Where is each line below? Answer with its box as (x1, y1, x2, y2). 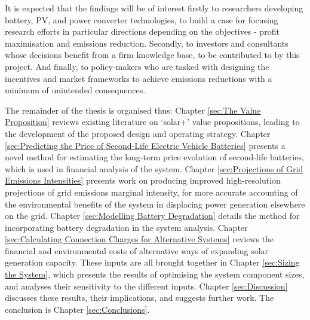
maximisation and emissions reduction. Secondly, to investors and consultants (5, 36, 288, 49)
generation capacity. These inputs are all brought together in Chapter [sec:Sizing (5, 256, 300, 269)
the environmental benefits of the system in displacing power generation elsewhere (5, 197, 305, 210)
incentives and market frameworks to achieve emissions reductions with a (5, 72, 272, 84)
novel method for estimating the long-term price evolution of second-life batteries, (5, 151, 304, 163)
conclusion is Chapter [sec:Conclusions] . (5, 303, 150, 315)
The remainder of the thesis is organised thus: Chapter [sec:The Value (5, 103, 261, 116)
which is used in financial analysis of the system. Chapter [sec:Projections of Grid (5, 162, 303, 175)
